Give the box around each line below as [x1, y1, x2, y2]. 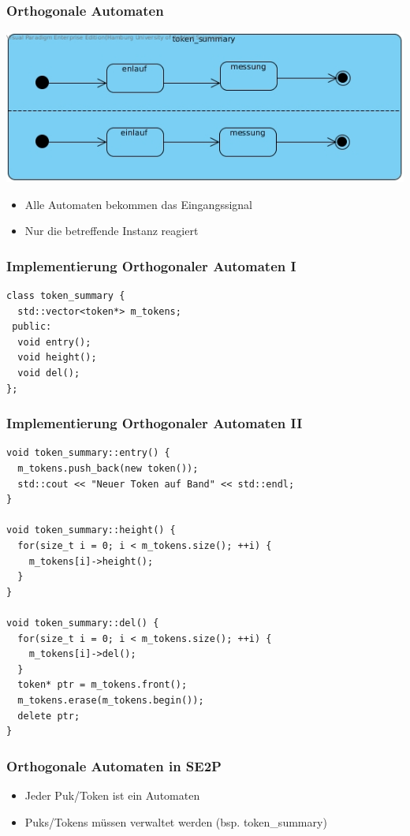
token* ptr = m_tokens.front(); [17, 679, 188, 691]
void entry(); [17, 336, 91, 348]
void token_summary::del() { [6, 618, 159, 629]
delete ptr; [17, 710, 80, 722]
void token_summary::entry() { [6, 447, 170, 459]
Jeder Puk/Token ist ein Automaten [24, 786, 200, 803]
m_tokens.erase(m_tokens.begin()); [17, 694, 204, 706]
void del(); [17, 368, 80, 379]
